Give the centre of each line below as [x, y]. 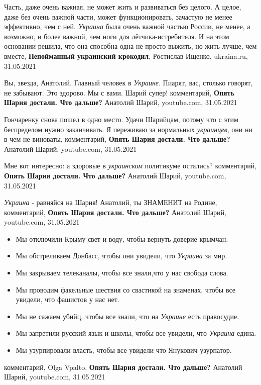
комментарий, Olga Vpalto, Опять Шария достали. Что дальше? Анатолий [123, 367]
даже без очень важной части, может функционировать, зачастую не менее [118, 16]
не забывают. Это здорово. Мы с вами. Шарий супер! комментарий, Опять [119, 92]
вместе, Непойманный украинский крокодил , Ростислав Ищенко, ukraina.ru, [126, 56]
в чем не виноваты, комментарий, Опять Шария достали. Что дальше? [117, 139]
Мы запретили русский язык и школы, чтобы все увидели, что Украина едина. [136, 333]
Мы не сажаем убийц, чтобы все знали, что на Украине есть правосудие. [127, 316]
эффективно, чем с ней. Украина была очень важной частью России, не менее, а [127, 26]
